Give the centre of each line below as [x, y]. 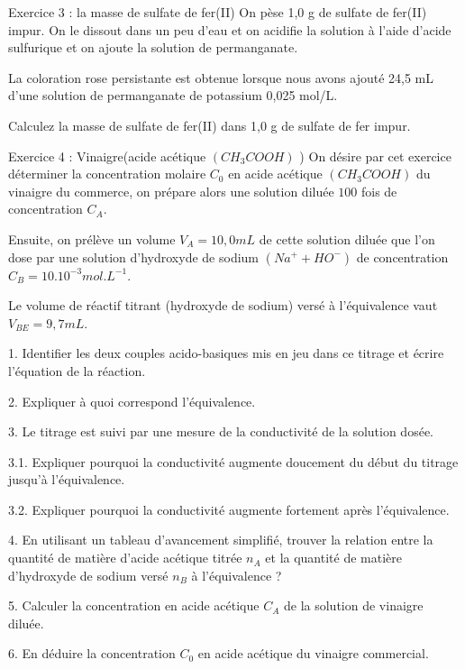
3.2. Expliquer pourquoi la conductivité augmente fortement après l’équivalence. [229, 509]
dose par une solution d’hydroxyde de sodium [134, 257]
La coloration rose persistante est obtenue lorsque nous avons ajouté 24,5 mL [221, 77]
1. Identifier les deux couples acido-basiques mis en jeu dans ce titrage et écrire [226, 353]
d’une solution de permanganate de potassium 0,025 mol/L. [173, 95]
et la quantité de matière [334, 558]
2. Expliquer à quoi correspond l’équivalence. [132, 401]
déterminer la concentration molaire [107, 174]
